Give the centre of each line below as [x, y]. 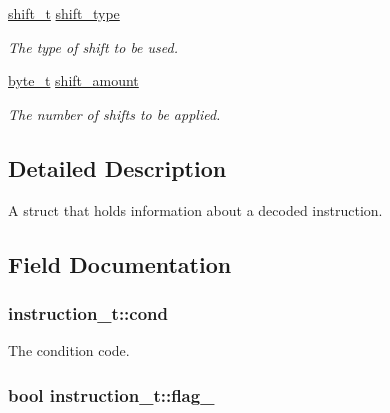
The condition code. [69, 350]
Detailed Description [117, 167]
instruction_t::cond [88, 312]
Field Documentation [120, 263]
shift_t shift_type [64, 13]
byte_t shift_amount [73, 80]
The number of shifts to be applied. [114, 113]
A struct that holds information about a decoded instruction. [195, 209]
